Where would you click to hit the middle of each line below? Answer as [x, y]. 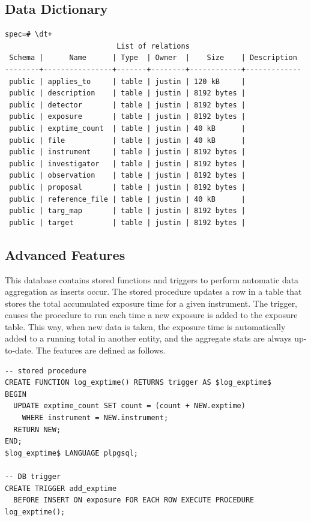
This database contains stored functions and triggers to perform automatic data [152, 279]
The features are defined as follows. [101, 350]
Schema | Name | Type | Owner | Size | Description [153, 58]
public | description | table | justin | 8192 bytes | [127, 93]
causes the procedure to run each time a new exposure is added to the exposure [151, 315]
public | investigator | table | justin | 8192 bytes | [127, 164]
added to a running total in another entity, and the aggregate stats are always [148, 338]
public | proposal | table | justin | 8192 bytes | [127, 187]
